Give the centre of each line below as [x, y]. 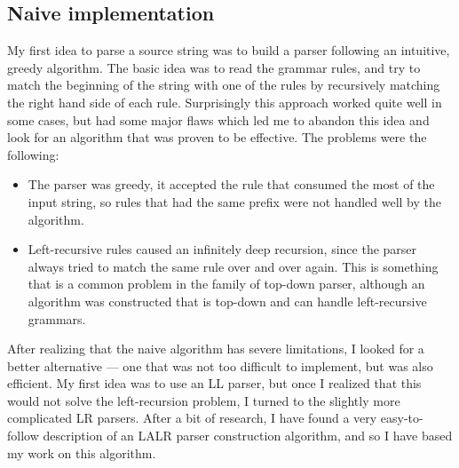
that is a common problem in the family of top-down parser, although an [226, 284]
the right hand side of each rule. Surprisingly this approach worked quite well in [225, 102]
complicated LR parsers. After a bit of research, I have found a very [192, 418]
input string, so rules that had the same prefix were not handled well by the [234, 201]
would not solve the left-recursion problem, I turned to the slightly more [204, 400]
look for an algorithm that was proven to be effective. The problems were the [217, 137]
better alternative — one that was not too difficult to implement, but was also [220, 365]
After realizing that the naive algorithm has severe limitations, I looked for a [216, 349]
